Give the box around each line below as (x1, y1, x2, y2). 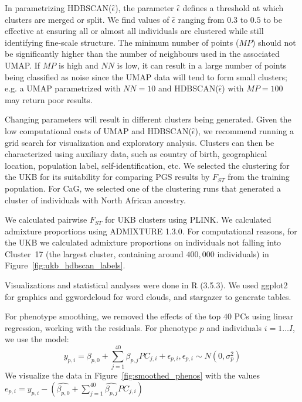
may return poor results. (5, 93, 93, 105)
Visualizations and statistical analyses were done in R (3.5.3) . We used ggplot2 (5, 279, 288, 291)
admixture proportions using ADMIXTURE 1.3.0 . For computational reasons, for (5, 224, 297, 237)
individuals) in (217, 247, 269, 260)
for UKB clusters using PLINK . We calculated (104, 213, 272, 226)
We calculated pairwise (5, 213, 87, 226)
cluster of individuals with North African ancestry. (5, 193, 186, 206)
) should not (252, 36, 296, 48)
